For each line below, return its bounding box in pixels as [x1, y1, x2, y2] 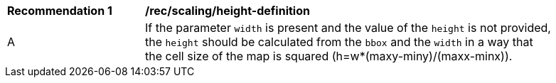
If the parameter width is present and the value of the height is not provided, [145, 21, 551, 35]
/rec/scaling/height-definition [145, 4, 310, 18]
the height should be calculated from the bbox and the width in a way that [145, 35, 533, 49]
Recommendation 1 [7, 4, 112, 18]
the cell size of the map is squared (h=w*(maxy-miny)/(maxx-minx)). [145, 49, 513, 63]
